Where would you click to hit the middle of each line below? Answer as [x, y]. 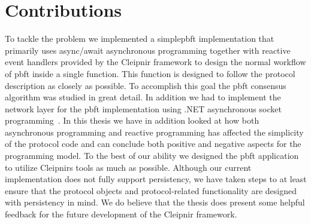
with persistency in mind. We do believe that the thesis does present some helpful [155, 202]
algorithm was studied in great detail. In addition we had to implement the [143, 97]
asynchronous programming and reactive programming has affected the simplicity [154, 132]
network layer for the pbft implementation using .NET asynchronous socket [143, 108]
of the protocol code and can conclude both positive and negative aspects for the [153, 144]
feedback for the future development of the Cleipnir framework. [121, 214]
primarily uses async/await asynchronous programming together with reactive [148, 50]
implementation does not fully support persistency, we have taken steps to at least [156, 179]
